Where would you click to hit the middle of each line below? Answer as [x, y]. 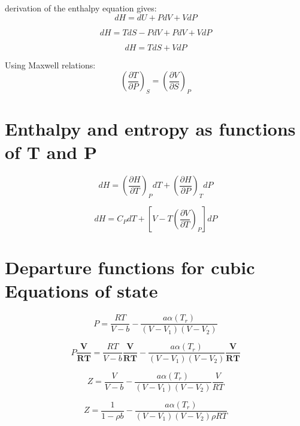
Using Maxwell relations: [50, 64]
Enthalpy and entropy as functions [150, 129]
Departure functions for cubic [130, 267]
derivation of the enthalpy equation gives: [81, 8]
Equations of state [81, 291]
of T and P [51, 152]
